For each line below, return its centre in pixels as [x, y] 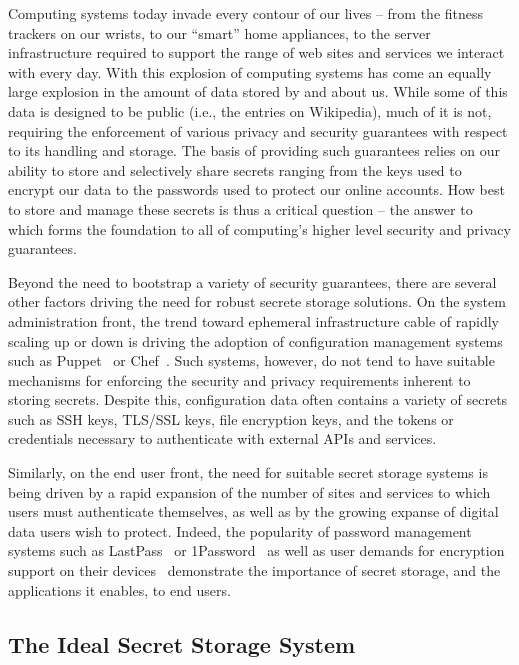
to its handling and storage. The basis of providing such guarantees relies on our [254, 150]
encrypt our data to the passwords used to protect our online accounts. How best [256, 189]
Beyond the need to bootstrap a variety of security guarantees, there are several [252, 281]
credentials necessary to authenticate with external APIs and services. [222, 438]
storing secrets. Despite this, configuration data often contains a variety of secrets [258, 399]
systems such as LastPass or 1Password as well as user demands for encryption [256, 550]
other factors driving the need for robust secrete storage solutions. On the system [257, 301]
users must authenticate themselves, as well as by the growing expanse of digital [253, 511]
